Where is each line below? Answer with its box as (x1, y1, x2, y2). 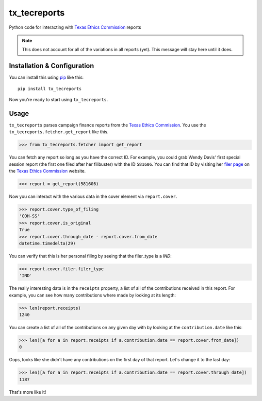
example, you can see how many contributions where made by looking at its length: (9, 292, 176, 298)
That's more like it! (9, 389, 46, 395)
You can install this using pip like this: (9, 74, 84, 80)
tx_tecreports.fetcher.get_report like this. (9, 129, 109, 135)
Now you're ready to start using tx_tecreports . (9, 97, 108, 103)
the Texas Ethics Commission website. (9, 168, 86, 174)
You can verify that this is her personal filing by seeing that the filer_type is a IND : (9, 253, 172, 259)
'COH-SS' (19, 213, 40, 219)
